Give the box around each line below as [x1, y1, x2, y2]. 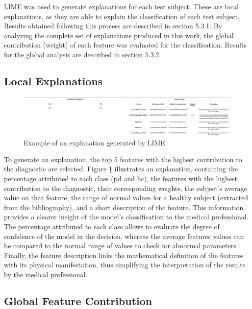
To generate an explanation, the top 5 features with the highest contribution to [4, 154, 242, 164]
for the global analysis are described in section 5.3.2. [4, 49, 161, 59]
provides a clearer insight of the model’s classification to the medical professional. [4, 212, 249, 222]
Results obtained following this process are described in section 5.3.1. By [4, 21, 223, 31]
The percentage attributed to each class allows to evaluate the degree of [4, 221, 220, 232]
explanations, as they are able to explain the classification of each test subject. [4, 11, 240, 21]
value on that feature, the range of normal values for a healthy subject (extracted [4, 192, 249, 203]
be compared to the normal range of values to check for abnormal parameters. [4, 240, 238, 251]
